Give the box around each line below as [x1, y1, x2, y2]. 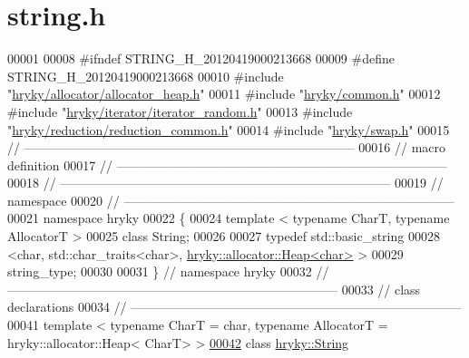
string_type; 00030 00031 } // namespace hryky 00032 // [7, 262, 329, 281]
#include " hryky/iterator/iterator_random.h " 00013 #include [7, 102, 353, 121]
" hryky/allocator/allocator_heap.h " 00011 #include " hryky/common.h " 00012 [7, 84, 441, 103]
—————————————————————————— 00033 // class [7, 279, 421, 298]
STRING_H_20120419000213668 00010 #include [7, 66, 284, 85]
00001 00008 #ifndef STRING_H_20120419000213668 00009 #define [7, 49, 395, 68]
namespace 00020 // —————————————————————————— [7, 190, 454, 209]
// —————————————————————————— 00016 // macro [7, 138, 446, 157]
